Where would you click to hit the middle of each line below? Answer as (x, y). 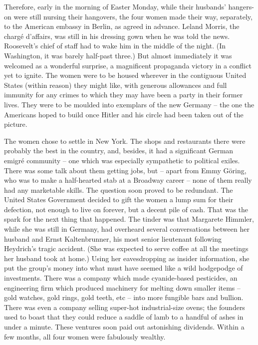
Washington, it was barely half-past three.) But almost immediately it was (118, 55)
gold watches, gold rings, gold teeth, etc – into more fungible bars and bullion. (124, 297)
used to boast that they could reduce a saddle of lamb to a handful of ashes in (124, 317)
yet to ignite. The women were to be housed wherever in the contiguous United (125, 75)
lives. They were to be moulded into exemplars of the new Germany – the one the (129, 104)
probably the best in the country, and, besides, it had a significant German (119, 151)
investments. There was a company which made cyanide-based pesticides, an (121, 278)
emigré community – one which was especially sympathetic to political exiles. (122, 160)
